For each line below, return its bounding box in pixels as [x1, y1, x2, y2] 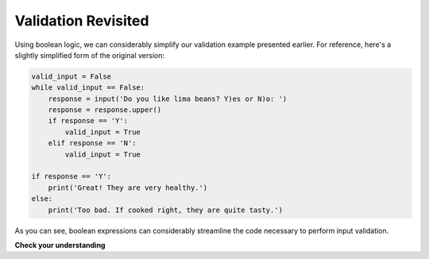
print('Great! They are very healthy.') [48, 183, 208, 192]
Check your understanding [14, 240, 106, 249]
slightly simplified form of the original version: [14, 50, 164, 60]
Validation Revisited [14, 12, 149, 29]
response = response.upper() [48, 106, 162, 114]
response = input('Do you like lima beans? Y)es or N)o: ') [48, 94, 288, 103]
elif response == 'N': [48, 139, 137, 148]
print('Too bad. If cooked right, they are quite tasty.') [48, 205, 284, 215]
